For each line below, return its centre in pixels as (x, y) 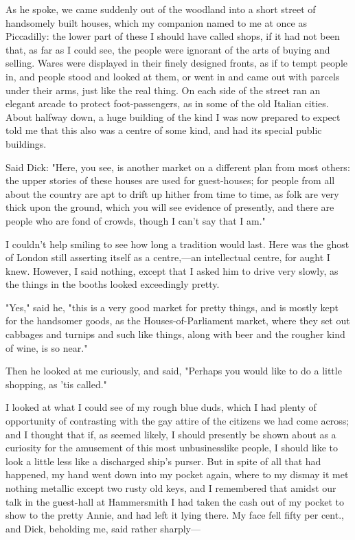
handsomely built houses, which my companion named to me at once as (156, 22)
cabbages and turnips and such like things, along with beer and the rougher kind (175, 334)
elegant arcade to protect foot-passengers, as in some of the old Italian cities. (167, 103)
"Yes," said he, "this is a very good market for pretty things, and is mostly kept (172, 307)
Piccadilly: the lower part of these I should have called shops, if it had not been (173, 36)
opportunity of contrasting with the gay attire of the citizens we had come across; (177, 421)
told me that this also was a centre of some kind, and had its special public (164, 130)
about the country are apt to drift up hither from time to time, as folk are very (172, 193)
